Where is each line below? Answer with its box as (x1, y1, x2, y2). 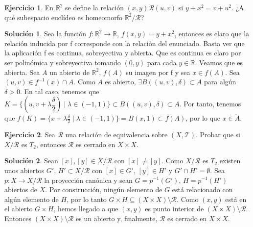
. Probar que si (196, 129, 240, 140)
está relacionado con (172, 184, 233, 195)
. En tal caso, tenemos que (20, 86, 99, 96)
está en (225, 194, 247, 204)
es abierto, (105, 76, 136, 87)
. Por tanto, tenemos (179, 99, 241, 109)
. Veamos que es (195, 57, 243, 67)
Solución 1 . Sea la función (4, 28, 86, 39)
